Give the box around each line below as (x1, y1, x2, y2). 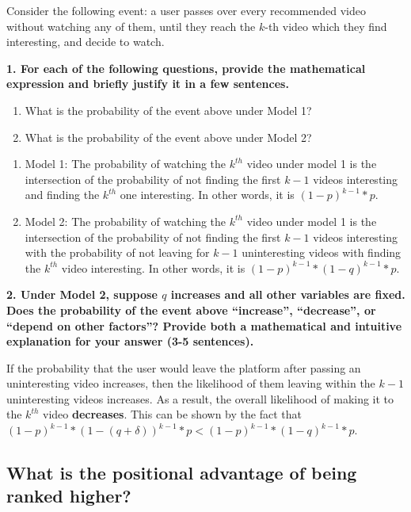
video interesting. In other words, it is (61, 259, 245, 276)
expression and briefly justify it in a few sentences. (6, 75, 289, 92)
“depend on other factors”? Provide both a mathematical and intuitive (6, 317, 402, 334)
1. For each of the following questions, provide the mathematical (6, 59, 366, 76)
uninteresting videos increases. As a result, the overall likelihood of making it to (6, 390, 394, 407)
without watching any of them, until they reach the (6, 17, 256, 34)
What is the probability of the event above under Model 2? (25, 128, 312, 145)
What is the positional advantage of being (6, 460, 357, 485)
